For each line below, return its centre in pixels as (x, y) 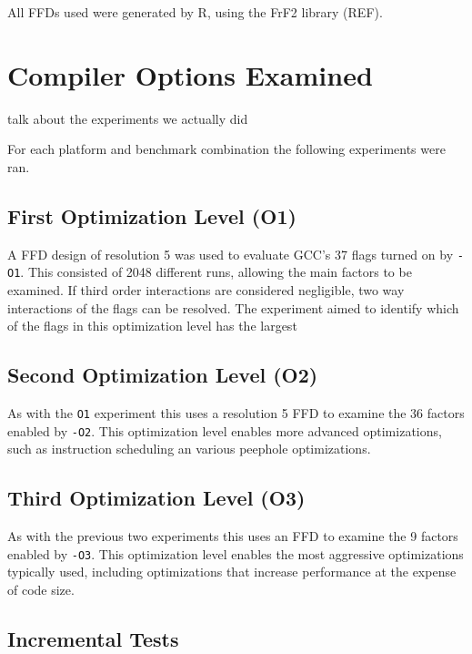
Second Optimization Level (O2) (163, 375)
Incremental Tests (93, 638)
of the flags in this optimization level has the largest (152, 326)
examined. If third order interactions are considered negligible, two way (206, 290)
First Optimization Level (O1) (152, 215)
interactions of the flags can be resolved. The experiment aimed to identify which (233, 307)
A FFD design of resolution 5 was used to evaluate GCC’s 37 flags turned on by (231, 254)
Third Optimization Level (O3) (156, 498)
